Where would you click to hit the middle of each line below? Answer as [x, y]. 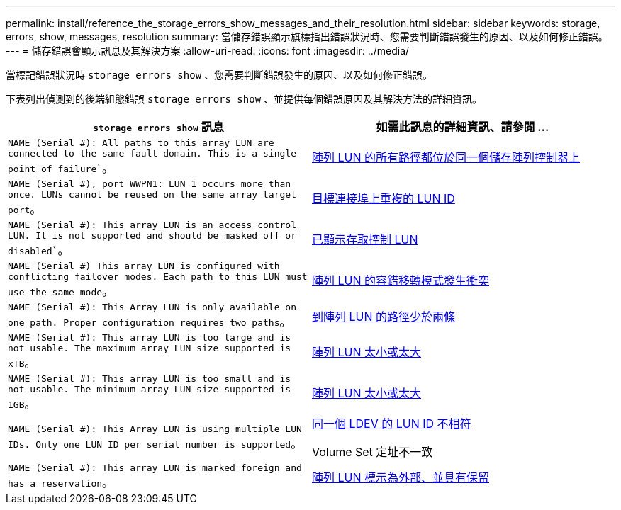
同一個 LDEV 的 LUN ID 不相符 [392, 424]
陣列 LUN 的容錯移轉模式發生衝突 [401, 280]
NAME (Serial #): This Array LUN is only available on [152, 307]
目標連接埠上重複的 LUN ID [384, 198]
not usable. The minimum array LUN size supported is [150, 389]
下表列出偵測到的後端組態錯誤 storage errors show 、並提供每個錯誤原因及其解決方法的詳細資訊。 [244, 99]
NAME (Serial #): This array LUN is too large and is [150, 338]
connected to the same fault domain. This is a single [152, 153]
